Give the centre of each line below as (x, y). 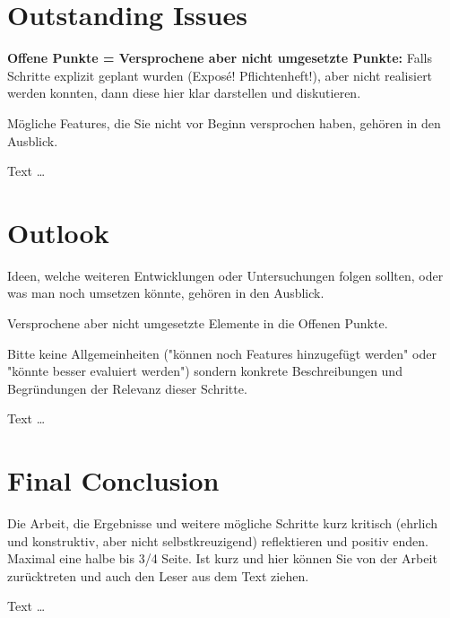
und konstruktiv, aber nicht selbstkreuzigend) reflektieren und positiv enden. (218, 540)
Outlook (58, 232)
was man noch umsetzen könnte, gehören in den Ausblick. (166, 293)
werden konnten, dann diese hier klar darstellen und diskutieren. (184, 93)
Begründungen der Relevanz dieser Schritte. (127, 388)
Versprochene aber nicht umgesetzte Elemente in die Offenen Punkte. (198, 323)
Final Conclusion (113, 480)
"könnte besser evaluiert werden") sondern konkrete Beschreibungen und (205, 371)
